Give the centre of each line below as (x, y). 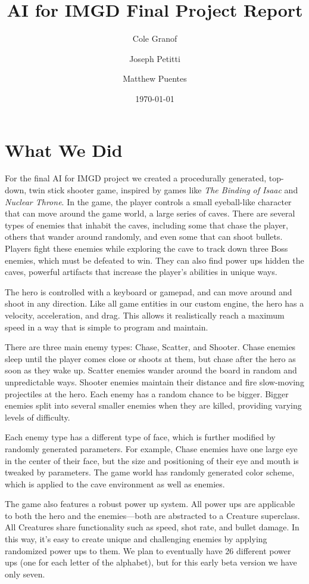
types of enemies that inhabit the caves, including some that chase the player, (146, 225)
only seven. (25, 574)
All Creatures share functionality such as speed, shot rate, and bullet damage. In (152, 527)
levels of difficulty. (38, 417)
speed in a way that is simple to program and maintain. (107, 327)
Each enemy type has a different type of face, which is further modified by (140, 437)
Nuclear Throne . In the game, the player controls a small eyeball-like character (148, 201)
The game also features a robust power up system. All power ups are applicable (150, 504)
